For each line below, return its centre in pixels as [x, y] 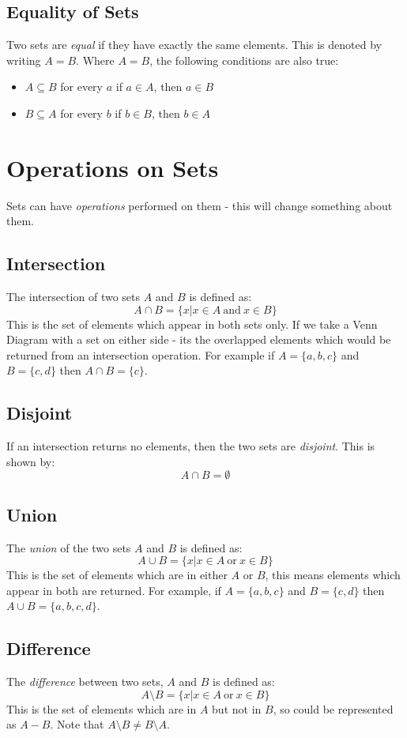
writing [24, 60]
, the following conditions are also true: [244, 60]
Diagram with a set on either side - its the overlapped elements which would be [199, 339]
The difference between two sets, [85, 682]
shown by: [31, 461]
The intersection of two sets [73, 297]
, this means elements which [333, 575]
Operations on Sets [113, 167]
